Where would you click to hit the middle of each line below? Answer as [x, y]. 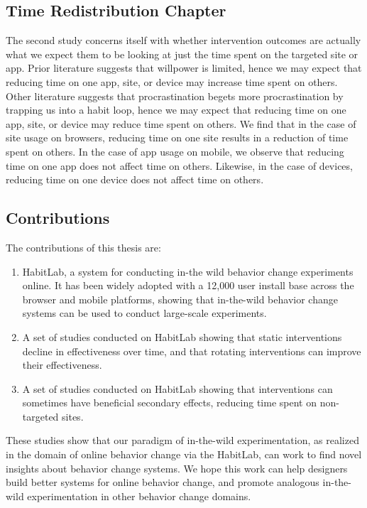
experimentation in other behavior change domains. [139, 496]
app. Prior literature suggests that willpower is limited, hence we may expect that [184, 68]
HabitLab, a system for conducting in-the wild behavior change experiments [188, 271]
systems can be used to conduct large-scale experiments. [144, 313]
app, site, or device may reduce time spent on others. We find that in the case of [181, 123]
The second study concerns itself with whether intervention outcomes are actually [183, 40]
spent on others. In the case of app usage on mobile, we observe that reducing [175, 151]
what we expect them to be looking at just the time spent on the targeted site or [182, 54]
